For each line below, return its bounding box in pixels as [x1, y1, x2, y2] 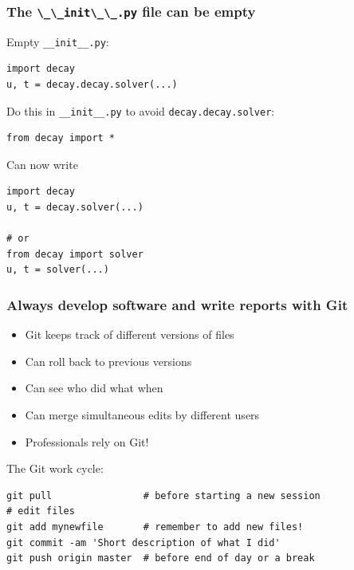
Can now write [6, 155, 78, 172]
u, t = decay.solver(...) [6, 202, 144, 214]
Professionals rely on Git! [25, 433, 149, 450]
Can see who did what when [25, 379, 163, 396]
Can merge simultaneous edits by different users [25, 407, 260, 423]
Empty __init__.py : [6, 33, 109, 49]
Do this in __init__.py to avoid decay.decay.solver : [6, 102, 275, 119]
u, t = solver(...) [6, 264, 109, 276]
